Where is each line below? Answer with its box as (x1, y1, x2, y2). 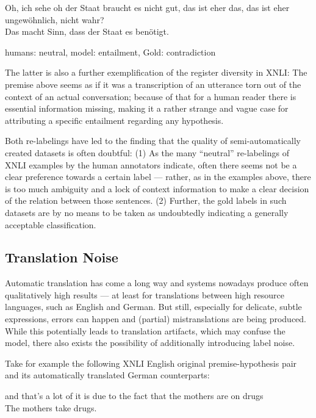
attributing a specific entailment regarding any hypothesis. (5, 114, 224, 126)
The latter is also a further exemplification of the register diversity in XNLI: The (5, 66, 307, 79)
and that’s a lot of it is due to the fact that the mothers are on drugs (5, 389, 264, 402)
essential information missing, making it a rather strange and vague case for (5, 102, 289, 115)
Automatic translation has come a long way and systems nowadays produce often (5, 276, 309, 289)
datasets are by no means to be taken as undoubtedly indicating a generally (5, 206, 289, 218)
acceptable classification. (5, 218, 96, 231)
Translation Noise (5, 248, 118, 267)
